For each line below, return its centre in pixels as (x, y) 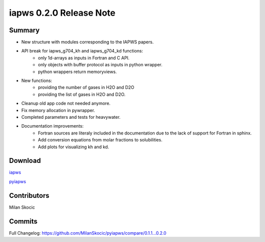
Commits (23, 221)
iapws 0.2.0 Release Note (62, 13)
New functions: (37, 81)
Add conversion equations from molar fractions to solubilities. (100, 140)
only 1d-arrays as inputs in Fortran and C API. (84, 58)
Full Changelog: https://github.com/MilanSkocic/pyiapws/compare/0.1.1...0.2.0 (88, 233)
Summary (24, 30)
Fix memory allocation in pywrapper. (58, 110)
